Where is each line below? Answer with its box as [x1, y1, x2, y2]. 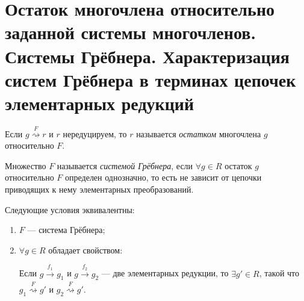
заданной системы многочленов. [5, 20, 256, 45]
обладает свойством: [48, 243, 123, 256]
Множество [5, 159, 46, 172]
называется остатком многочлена [136, 127, 261, 140]
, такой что [259, 267, 300, 279]
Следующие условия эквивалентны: [5, 203, 135, 216]
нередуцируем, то [63, 127, 127, 140]
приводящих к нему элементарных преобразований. [5, 183, 194, 196]
